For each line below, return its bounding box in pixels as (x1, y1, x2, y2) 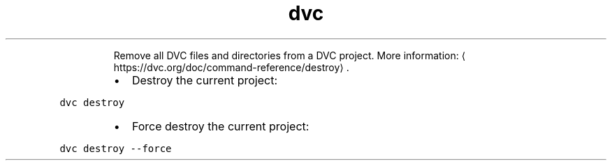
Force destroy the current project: (131, 119, 309, 133)
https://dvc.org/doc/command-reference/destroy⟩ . (113, 61, 349, 73)
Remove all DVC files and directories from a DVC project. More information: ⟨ (113, 49, 466, 61)
